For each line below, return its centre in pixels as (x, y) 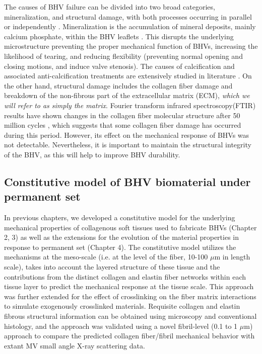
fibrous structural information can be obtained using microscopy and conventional (130, 316)
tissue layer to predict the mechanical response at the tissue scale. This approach (129, 286)
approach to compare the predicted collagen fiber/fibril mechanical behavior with (129, 336)
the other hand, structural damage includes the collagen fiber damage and (118, 85)
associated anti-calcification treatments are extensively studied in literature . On (128, 76)
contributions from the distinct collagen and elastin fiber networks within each (125, 276)
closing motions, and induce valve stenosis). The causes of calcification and (119, 66)
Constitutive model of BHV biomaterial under (127, 181)
